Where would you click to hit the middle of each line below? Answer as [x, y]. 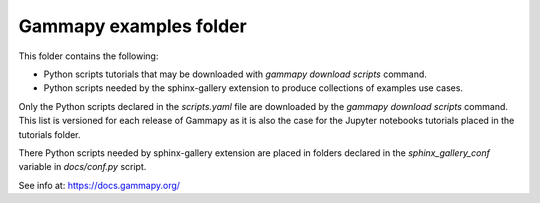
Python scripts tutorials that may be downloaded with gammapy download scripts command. [235, 74]
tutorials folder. [49, 134]
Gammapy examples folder [132, 26]
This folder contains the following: [88, 56]
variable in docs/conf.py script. [82, 167]
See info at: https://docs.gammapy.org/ [99, 185]
